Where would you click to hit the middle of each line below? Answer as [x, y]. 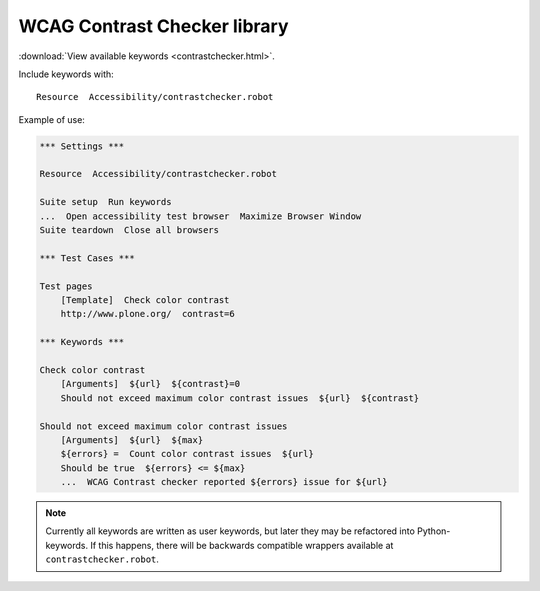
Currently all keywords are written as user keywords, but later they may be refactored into [230, 531]
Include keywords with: [66, 74]
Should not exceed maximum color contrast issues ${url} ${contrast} [240, 398]
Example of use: [51, 119]
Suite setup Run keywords [105, 202]
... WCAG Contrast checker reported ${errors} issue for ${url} [224, 482]
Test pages [66, 286]
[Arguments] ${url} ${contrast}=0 [150, 384]
